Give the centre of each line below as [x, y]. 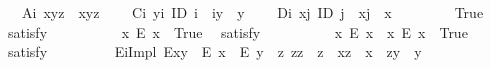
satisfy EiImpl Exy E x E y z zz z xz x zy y [214, 51]
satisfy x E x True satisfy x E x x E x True [237, 31]
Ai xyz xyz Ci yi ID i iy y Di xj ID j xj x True [252, 12]
